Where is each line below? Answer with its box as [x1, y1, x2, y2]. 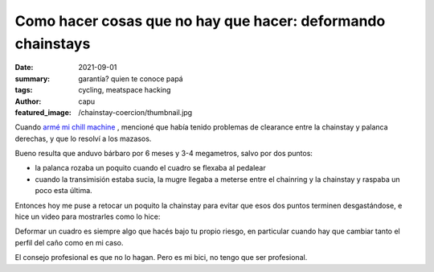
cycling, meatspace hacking [78, 85, 171, 95]
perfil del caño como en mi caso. [14, 237, 124, 247]
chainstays [14, 35, 91, 52]
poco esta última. [35, 186, 92, 196]
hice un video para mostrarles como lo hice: [14, 212, 161, 221]
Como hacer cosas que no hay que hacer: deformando [14, 12, 386, 30]
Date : [14, 63, 34, 72]
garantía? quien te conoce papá [78, 73, 184, 84]
